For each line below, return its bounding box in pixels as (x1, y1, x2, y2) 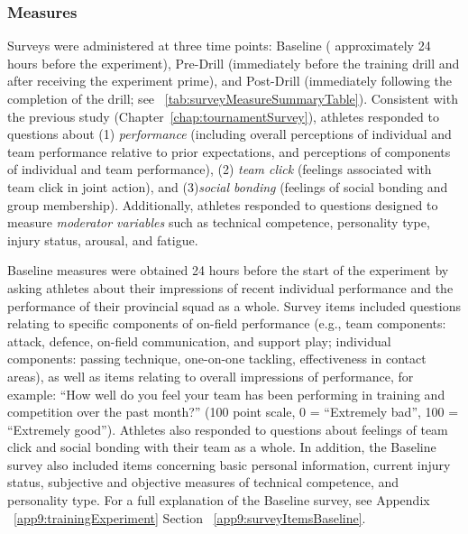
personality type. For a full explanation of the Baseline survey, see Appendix (7, 491, 430, 510)
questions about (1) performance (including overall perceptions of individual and (7, 124, 452, 143)
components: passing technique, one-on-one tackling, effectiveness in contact (7, 349, 427, 368)
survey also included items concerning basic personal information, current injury (7, 455, 451, 474)
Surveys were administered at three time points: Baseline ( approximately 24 (7, 36, 431, 55)
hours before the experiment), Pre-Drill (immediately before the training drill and (7, 53, 460, 72)
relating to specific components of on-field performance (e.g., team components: (7, 314, 446, 333)
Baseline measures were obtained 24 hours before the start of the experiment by (7, 261, 449, 280)
